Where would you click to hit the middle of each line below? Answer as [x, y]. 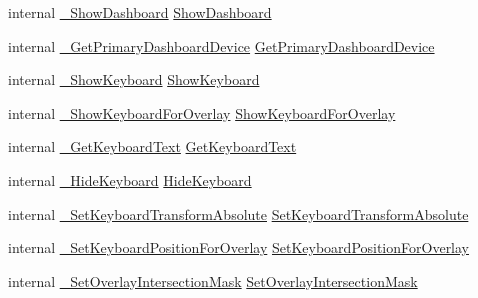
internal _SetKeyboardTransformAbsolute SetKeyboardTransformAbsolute [238, 213]
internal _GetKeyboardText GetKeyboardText [152, 146]
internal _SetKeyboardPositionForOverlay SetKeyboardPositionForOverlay [239, 247]
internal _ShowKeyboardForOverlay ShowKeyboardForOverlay [202, 112]
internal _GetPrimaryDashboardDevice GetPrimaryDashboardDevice [221, 45]
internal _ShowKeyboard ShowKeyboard [134, 79]
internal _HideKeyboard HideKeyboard [130, 179]
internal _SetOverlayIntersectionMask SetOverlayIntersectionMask [213, 280]
